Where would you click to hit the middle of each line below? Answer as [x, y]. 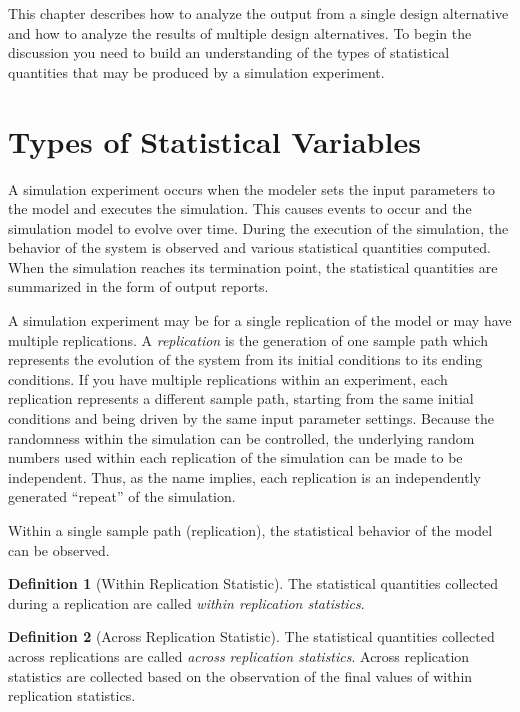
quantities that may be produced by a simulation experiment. [196, 71]
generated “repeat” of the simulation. [122, 496]
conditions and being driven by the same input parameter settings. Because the [251, 418]
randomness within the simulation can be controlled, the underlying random [241, 437]
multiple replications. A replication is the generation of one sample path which [248, 339]
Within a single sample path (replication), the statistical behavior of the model [250, 530]
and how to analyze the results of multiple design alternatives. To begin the [240, 32]
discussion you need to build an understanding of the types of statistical [229, 52]
